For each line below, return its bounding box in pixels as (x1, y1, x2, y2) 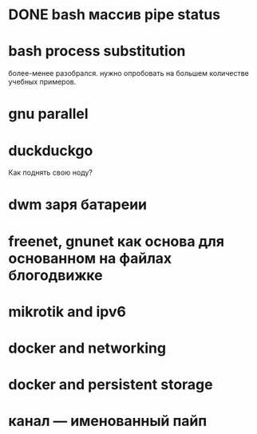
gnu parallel (8, 105, 89, 123)
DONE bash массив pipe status (8, 6, 221, 24)
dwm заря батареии (8, 195, 148, 214)
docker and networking (8, 339, 166, 357)
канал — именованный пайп (8, 412, 208, 430)
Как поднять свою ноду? (8, 168, 93, 177)
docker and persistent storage (8, 376, 213, 394)
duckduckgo (8, 141, 93, 160)
